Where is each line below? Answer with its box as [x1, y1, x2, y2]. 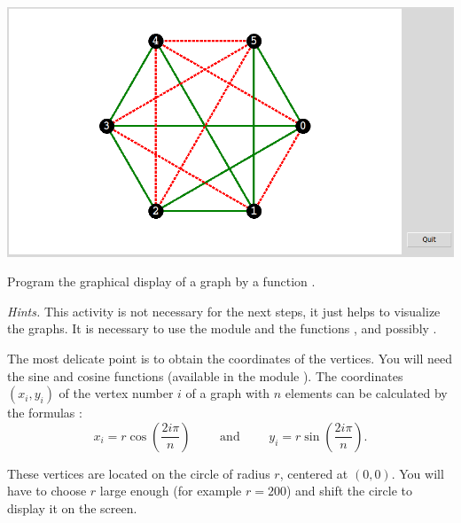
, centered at [279, 464, 348, 482]
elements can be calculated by [285, 384, 448, 402]
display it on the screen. [7, 498, 137, 517]
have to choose [7, 481, 87, 500]
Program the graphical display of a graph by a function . [7, 272, 316, 291]
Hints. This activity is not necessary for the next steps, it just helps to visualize [7, 301, 441, 320]
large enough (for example [99, 481, 242, 500]
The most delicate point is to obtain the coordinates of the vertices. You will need [7, 348, 453, 367]
